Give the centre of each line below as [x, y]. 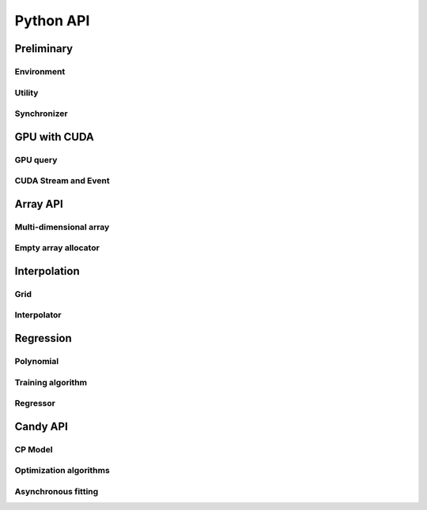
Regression [43, 338]
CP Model [34, 449]
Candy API [42, 426]
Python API [52, 21]
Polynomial [37, 362]
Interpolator [38, 315]
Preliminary [44, 49]
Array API [39, 204]
